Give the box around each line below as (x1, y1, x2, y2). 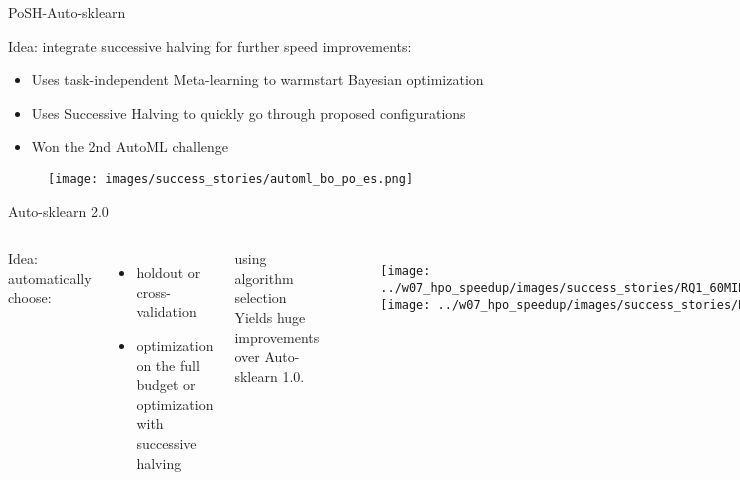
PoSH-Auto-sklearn (8, 2, 126, 22)
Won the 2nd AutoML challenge (31, 136, 229, 157)
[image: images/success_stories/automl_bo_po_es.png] (48, 171, 414, 186)
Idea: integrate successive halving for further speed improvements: (8, 35, 412, 56)
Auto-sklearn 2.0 (8, 200, 109, 221)
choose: (8, 287, 52, 308)
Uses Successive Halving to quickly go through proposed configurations (31, 102, 466, 123)
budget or (136, 374, 196, 395)
